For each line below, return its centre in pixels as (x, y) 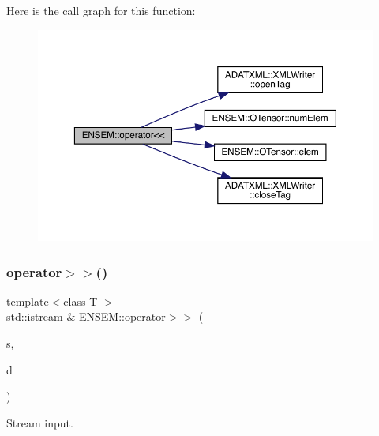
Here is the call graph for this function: (101, 10)
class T (81, 301)
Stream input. (40, 422)
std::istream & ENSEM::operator (86, 316)
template (28, 301)
